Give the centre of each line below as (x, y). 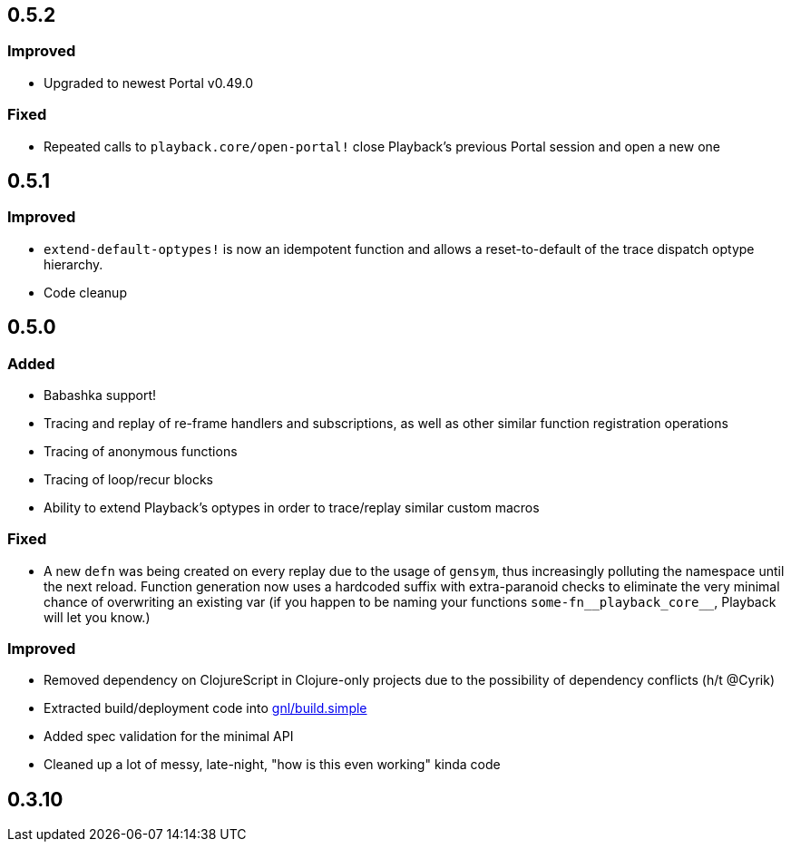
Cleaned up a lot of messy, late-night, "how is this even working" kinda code (272, 765)
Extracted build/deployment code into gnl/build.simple (205, 708)
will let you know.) (97, 617)
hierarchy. (73, 264)
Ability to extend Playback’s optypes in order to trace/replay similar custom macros (292, 507)
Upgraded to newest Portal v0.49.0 (149, 83)
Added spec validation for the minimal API (169, 737)
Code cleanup (85, 292)
